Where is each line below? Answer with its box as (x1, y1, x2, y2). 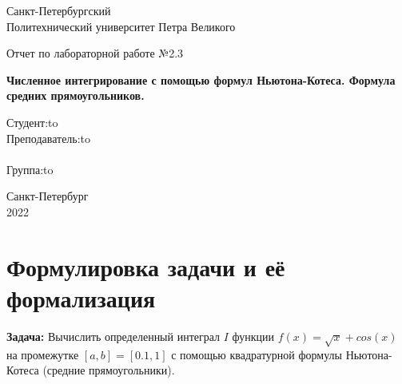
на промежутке (6, 346, 79, 362)
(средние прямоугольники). (42, 362, 175, 378)
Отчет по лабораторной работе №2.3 (6, 45, 184, 61)
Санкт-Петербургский (6, 2, 111, 18)
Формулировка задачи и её (6, 250, 285, 283)
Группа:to (6, 160, 54, 177)
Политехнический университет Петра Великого (6, 18, 236, 34)
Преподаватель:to (6, 129, 91, 146)
